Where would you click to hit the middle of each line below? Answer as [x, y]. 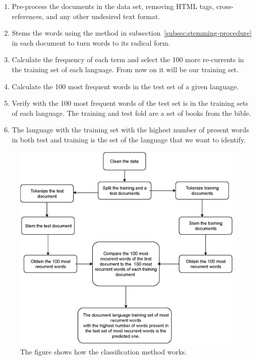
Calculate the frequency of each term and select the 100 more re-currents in [128, 59]
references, [28, 16]
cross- [225, 6]
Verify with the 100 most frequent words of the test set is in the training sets [130, 103]
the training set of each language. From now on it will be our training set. [125, 69]
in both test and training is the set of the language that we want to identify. [129, 139]
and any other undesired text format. [103, 16]
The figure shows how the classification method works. [103, 351]
